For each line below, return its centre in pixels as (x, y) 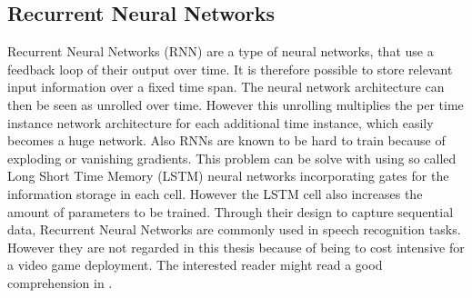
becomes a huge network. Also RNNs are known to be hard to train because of (226, 140)
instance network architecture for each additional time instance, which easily (221, 122)
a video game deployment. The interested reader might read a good (195, 265)
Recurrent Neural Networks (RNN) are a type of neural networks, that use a (221, 51)
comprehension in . (60, 282)
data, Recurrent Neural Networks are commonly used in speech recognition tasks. (234, 229)
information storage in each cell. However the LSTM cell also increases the (215, 193)
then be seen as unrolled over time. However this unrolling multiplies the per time (236, 104)
